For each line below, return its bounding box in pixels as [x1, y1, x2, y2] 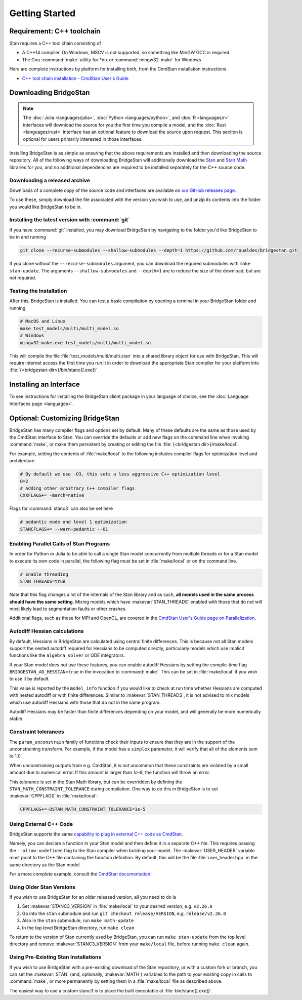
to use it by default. [9, 676, 50, 682]
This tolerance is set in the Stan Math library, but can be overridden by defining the [9, 779, 183, 785]
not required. [9, 274, 36, 281]
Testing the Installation [9, 287, 67, 294]
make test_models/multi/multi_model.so [20, 326, 119, 331]
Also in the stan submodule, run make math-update [22, 917, 134, 924]
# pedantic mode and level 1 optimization [20, 519, 127, 525]
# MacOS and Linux [20, 318, 66, 324]
